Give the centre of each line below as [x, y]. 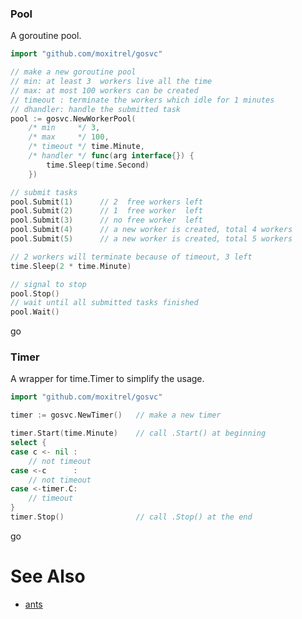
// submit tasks [44, 192]
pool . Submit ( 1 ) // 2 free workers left [106, 202]
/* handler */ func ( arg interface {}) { [111, 156]
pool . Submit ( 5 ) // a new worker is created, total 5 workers [151, 239]
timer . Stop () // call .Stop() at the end [131, 517]
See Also [48, 576]
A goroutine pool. [46, 36]
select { [28, 443]
